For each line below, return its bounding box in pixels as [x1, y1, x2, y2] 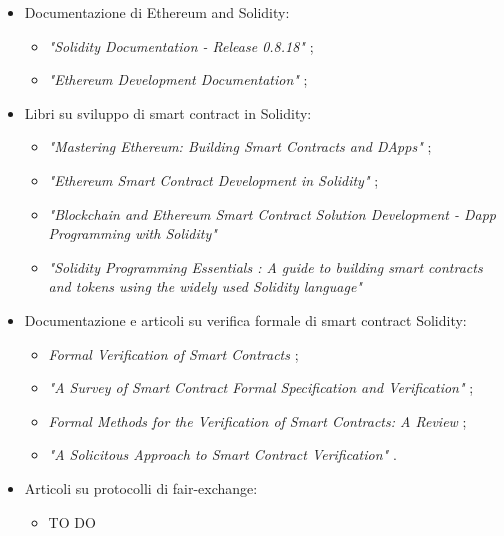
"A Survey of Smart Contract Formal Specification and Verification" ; [48, 377, 474, 398]
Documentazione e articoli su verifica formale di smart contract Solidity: [24, 309, 467, 330]
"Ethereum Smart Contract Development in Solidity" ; [48, 169, 379, 190]
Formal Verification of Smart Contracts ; [48, 343, 299, 364]
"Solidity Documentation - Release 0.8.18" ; [48, 35, 314, 56]
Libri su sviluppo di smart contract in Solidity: [24, 102, 312, 123]
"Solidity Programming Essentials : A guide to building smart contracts [48, 256, 483, 277]
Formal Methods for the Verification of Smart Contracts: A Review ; [48, 410, 467, 431]
